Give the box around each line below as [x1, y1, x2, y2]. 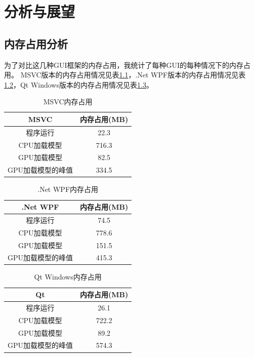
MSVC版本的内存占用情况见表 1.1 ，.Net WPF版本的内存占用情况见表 [20, 69, 246, 80]
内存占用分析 [4, 35, 68, 51]
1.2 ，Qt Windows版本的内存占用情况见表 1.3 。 [4, 79, 153, 90]
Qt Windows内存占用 [34, 271, 102, 282]
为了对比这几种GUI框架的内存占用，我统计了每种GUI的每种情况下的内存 [4, 59, 244, 70]
